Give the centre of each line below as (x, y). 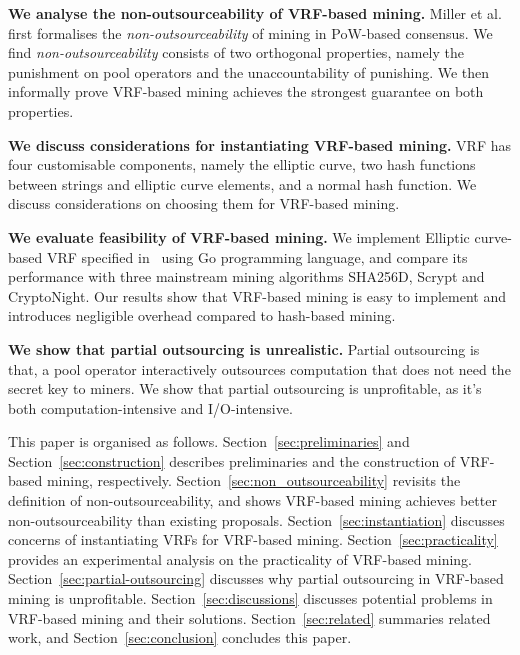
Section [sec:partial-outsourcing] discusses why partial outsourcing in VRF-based (256, 578)
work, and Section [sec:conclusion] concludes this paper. (180, 637)
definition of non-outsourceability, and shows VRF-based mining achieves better (252, 500)
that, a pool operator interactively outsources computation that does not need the (259, 368)
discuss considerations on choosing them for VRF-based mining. (204, 203)
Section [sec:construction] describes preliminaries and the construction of (232, 460)
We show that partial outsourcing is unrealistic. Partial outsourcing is (244, 348)
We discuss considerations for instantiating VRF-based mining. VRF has (260, 144)
